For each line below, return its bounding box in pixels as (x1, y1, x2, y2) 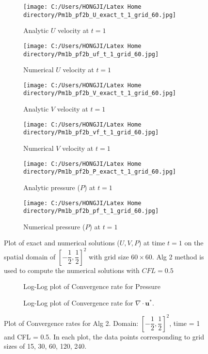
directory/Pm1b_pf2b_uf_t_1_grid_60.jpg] (23, 50, 159, 58)
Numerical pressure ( (23, 221, 85, 231)
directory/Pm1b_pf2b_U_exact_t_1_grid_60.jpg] (23, 11, 176, 18)
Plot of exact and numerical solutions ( (4, 238, 120, 248)
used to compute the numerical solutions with (4, 265, 140, 275)
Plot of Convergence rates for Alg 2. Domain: (4, 318, 139, 328)
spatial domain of (4, 251, 56, 261)
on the (184, 238, 204, 248)
